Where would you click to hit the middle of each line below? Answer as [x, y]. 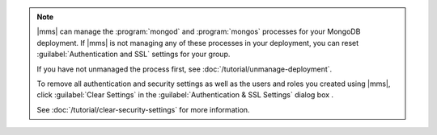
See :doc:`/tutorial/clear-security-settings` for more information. [143, 109]
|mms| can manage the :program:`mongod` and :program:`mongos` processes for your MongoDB [199, 31]
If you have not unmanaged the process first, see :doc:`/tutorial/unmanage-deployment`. [185, 69]
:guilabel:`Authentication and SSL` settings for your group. [134, 54]
